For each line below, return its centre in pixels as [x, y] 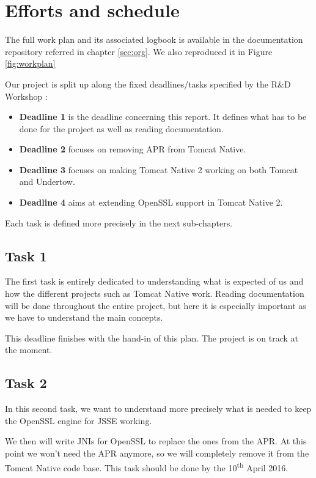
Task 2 [26, 383]
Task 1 [26, 256]
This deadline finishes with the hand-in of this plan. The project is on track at [152, 338]
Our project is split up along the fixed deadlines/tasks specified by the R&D [148, 84]
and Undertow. [47, 181]
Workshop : [26, 96]
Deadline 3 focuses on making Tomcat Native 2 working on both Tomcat [159, 169]
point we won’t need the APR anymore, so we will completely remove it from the [157, 453]
